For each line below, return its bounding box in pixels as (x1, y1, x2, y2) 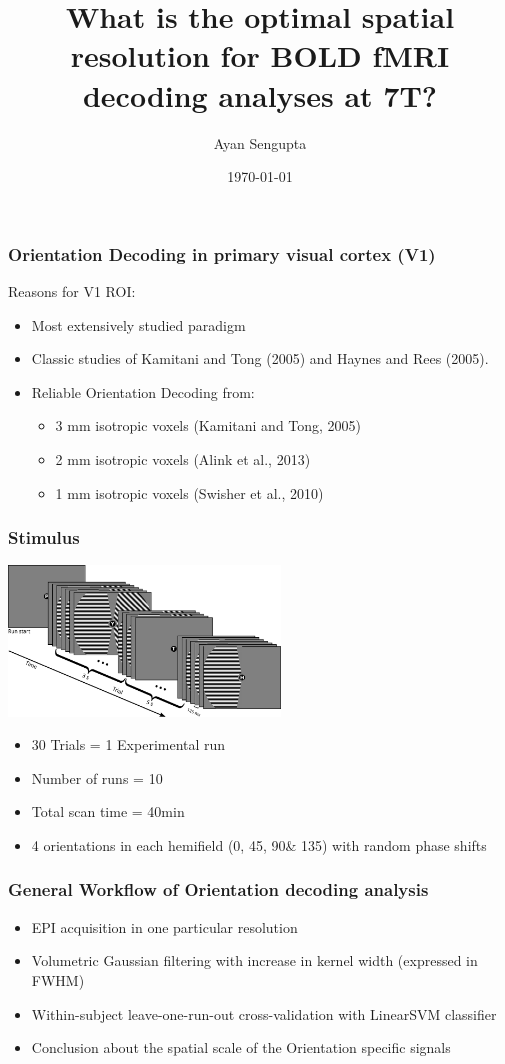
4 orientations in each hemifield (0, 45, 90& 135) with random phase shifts (31, 834, 487, 855)
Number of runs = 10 (31, 767, 163, 788)
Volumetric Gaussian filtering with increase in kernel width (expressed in (31, 950, 478, 971)
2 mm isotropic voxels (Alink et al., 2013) (55, 448, 311, 469)
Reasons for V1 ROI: (8, 280, 136, 301)
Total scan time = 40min (31, 801, 185, 822)
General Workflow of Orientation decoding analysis (8, 877, 429, 902)
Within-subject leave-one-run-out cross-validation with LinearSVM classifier (31, 1003, 497, 1024)
